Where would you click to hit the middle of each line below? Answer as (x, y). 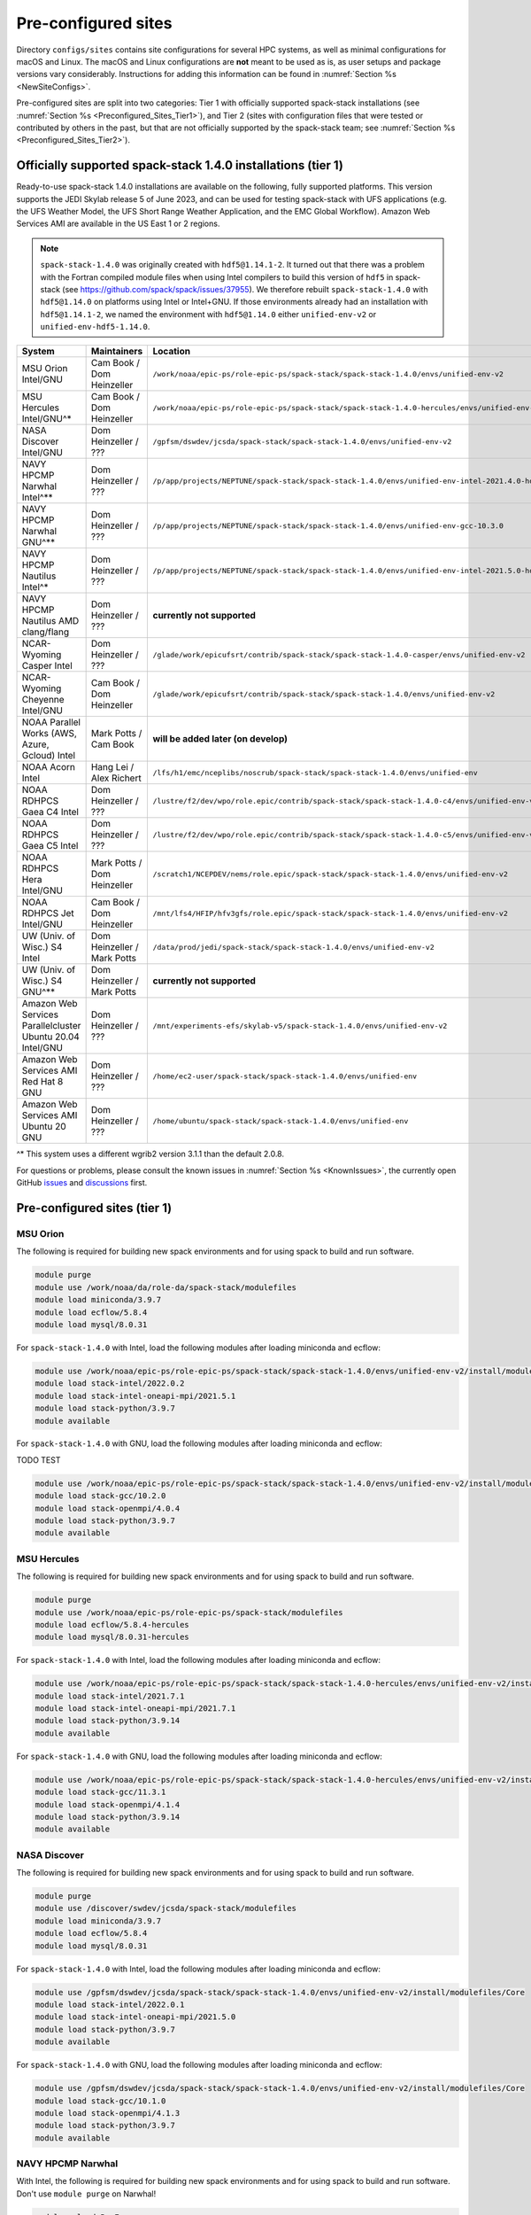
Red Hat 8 (42, 1082)
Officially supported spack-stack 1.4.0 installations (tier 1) (180, 165)
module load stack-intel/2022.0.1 (110, 2005)
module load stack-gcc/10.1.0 (100, 2101)
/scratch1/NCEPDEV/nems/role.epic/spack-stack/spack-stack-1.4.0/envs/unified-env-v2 (331, 874)
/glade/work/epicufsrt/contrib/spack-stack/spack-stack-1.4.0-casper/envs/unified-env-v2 (339, 654)
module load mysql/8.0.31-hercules (112, 1637)
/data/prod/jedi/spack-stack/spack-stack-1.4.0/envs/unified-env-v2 (293, 947)
